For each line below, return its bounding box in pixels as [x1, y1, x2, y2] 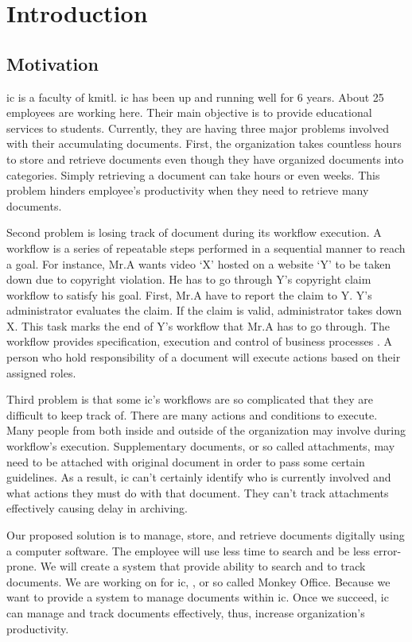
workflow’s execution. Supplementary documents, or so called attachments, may [6, 438, 395, 454]
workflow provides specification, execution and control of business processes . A [6, 333, 392, 350]
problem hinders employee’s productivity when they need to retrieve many [6, 182, 369, 199]
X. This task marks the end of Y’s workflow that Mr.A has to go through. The [6, 317, 390, 334]
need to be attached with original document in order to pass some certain [6, 453, 365, 470]
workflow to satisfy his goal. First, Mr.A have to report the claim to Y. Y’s [6, 286, 372, 303]
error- [373, 542, 402, 559]
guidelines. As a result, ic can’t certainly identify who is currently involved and [6, 469, 391, 485]
